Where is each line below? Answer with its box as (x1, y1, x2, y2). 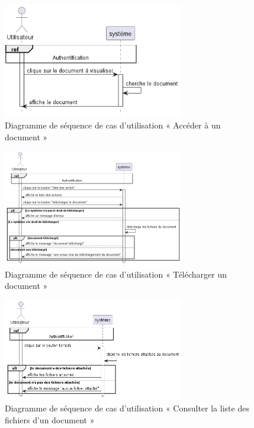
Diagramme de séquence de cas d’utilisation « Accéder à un (5, 118, 221, 131)
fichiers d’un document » (5, 413, 95, 426)
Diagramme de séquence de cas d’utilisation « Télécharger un (5, 268, 227, 280)
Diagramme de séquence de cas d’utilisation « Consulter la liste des (5, 402, 249, 414)
